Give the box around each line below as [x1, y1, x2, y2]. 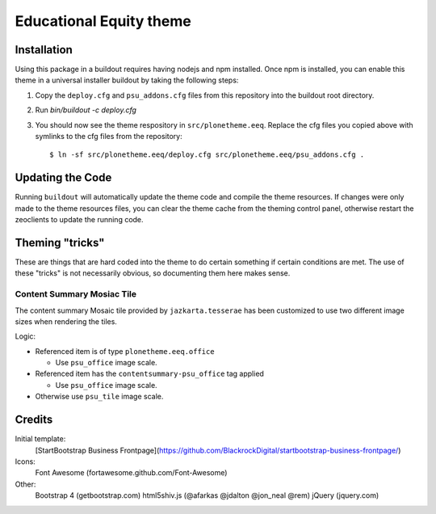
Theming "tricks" [15, 235, 105, 250]
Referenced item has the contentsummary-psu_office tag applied [35, 369, 264, 379]
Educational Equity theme [15, 12, 191, 30]
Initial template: [15, 434, 66, 444]
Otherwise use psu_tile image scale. [35, 392, 164, 402]
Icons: [15, 457, 36, 466]
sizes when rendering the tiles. [15, 316, 117, 327]
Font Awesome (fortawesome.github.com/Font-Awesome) [35, 468, 228, 478]
